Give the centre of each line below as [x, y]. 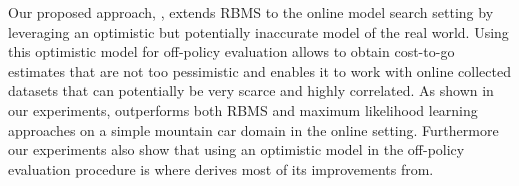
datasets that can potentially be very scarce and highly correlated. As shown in [251, 90]
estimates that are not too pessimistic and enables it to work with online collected [259, 70]
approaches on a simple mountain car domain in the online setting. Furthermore [253, 129]
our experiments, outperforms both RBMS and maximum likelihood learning [243, 109]
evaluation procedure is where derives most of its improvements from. [221, 168]
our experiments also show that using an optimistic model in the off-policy [236, 149]
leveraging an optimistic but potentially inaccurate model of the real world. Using [258, 31]
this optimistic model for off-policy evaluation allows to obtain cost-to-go [231, 51]
